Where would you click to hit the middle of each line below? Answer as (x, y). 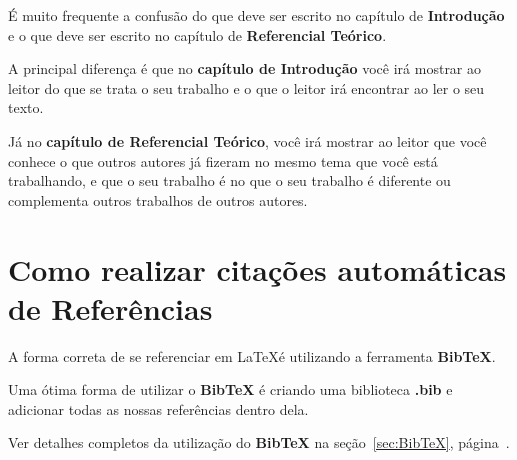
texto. (26, 107)
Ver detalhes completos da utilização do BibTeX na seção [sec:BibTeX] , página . (259, 442)
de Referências (110, 307)
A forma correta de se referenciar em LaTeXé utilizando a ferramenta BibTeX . (252, 355)
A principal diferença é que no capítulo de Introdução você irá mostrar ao (245, 68)
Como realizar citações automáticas (257, 268)
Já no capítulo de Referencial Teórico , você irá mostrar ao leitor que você (247, 140)
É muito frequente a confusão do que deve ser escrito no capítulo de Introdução (256, 15)
